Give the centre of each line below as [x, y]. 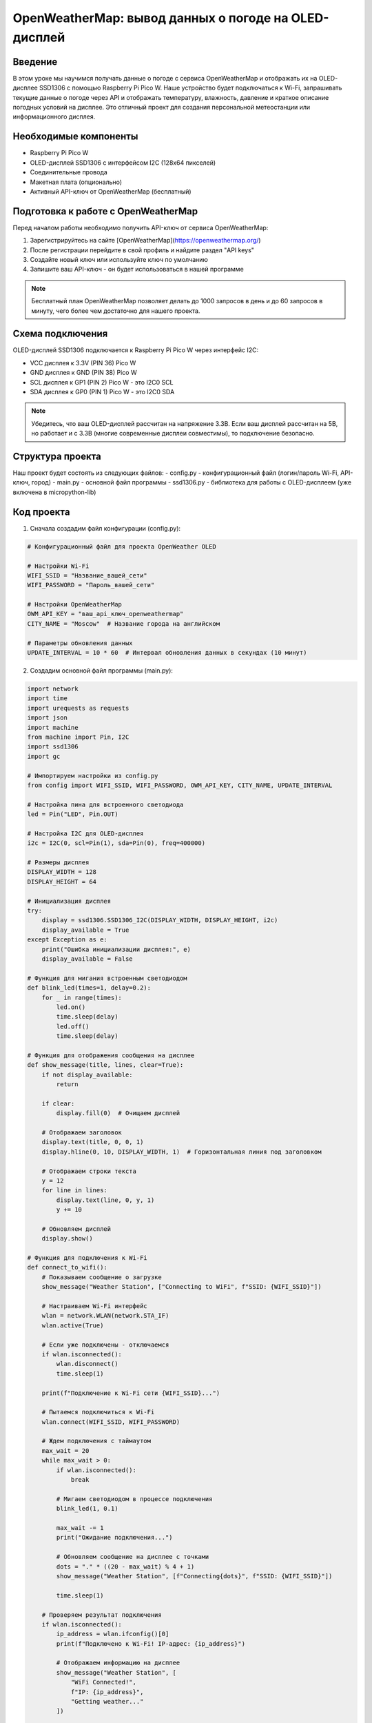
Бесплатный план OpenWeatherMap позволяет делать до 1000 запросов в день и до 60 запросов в [177, 301]
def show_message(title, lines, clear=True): [105, 1065]
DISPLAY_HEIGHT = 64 [62, 881]
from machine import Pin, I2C [78, 737]
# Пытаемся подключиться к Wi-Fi [98, 1412]
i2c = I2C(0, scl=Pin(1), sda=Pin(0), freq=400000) [116, 843]
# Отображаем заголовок [82, 1132]
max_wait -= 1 [80, 1528]
